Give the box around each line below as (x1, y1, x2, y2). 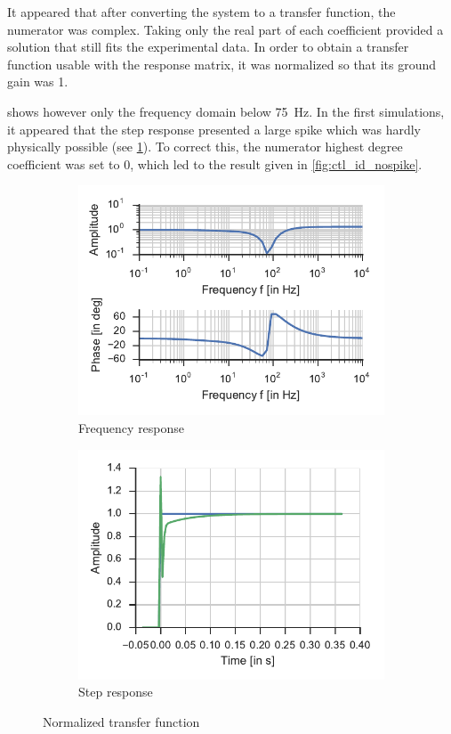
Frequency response (78, 418, 185, 436)
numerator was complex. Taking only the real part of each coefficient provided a (7, 20, 444, 38)
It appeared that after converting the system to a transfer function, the (7, 3, 396, 20)
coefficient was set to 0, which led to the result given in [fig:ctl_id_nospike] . (7, 154, 423, 173)
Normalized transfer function (43, 712, 200, 730)
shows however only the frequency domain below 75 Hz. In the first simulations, (7, 102, 445, 120)
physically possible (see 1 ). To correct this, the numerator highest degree (7, 137, 403, 156)
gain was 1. (7, 72, 68, 91)
